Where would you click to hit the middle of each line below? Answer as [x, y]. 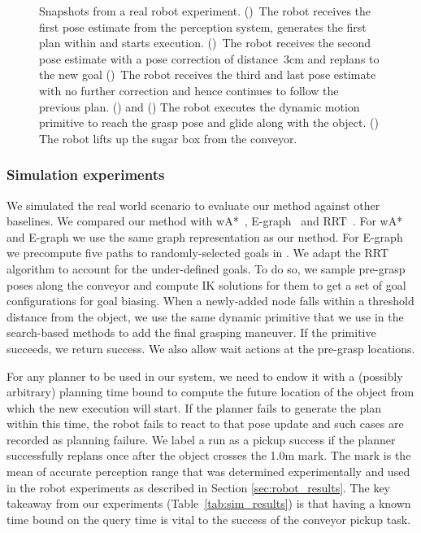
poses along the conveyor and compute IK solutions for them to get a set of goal [206, 284]
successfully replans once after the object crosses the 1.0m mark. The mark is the [209, 455]
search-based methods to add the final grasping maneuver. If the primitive [191, 332]
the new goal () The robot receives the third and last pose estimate [208, 74]
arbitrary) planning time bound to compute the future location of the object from [210, 392]
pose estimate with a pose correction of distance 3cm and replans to [209, 58]
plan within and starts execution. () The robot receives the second [205, 43]
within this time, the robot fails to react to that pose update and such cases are [205, 424]
